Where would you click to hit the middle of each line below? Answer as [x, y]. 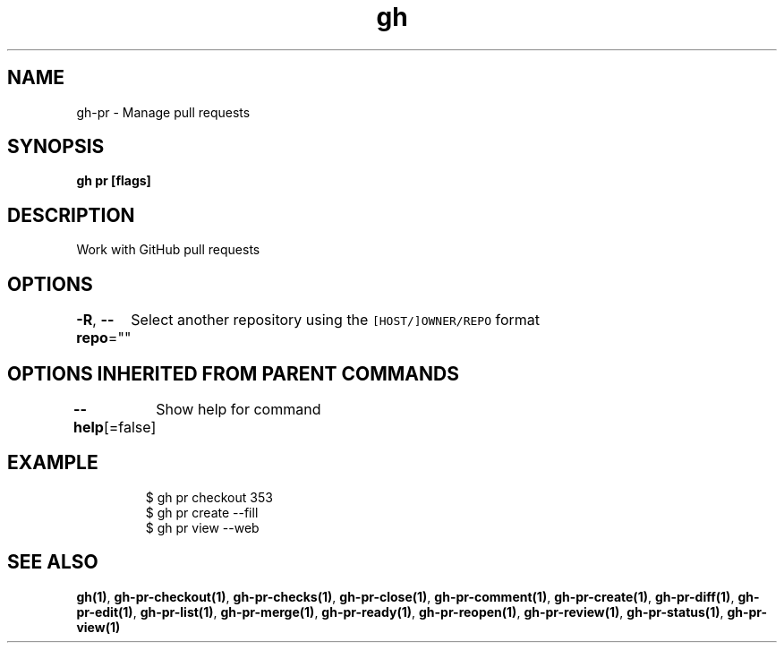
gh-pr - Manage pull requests [163, 112]
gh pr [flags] [114, 181]
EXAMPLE [53, 463]
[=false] [130, 427]
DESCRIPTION [71, 215]
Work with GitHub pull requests [168, 250]
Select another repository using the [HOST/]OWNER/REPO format [336, 320]
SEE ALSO [53, 562]
